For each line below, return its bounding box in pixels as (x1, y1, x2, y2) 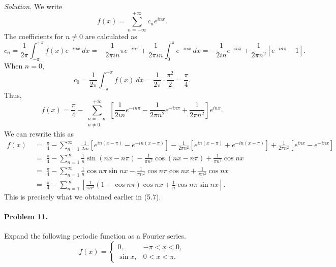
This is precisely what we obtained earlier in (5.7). (4, 191, 161, 202)
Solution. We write (4, 1, 63, 11)
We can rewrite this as (4, 128, 74, 139)
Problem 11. (4, 211, 48, 222)
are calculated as (85, 30, 137, 41)
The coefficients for (4, 30, 64, 41)
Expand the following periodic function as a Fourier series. (4, 230, 186, 241)
